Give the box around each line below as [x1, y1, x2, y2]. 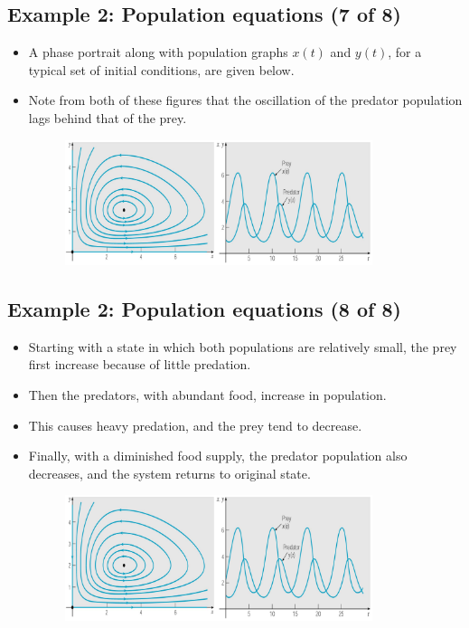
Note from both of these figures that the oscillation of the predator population [28, 90, 463, 109]
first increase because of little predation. [28, 355, 251, 374]
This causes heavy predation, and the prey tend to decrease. [28, 415, 362, 434]
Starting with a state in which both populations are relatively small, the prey [28, 337, 457, 356]
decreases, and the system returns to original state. [28, 463, 311, 482]
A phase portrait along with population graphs [28, 43, 288, 62]
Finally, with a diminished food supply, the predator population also [28, 446, 408, 465]
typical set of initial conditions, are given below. [28, 60, 295, 79]
